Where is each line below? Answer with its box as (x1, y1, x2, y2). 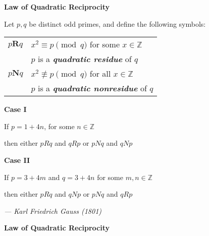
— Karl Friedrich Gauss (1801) (4, 205, 102, 216)
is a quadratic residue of (37, 53, 132, 65)
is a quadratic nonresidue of (37, 82, 147, 94)
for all (89, 68, 111, 80)
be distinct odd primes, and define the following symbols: (29, 18, 206, 29)
